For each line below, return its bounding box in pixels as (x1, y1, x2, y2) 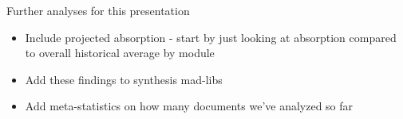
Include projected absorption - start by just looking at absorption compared (25, 29, 397, 45)
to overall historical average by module (25, 44, 215, 61)
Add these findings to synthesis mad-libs (25, 71, 223, 87)
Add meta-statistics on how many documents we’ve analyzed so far (25, 98, 354, 114)
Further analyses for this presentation (6, 2, 190, 18)
